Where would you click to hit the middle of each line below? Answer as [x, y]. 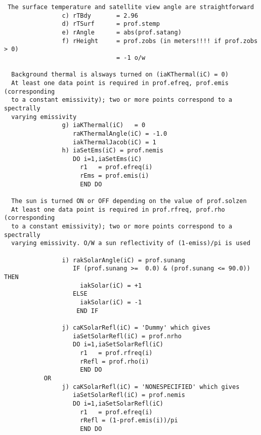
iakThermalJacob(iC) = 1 [115, 142]
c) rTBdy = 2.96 [100, 15]
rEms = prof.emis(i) [115, 176]
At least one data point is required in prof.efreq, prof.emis [120, 83]
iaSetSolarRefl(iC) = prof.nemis [129, 395]
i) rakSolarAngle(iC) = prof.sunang [123, 260]
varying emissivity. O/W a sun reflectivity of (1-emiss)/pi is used [131, 243]
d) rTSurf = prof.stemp [111, 24]
